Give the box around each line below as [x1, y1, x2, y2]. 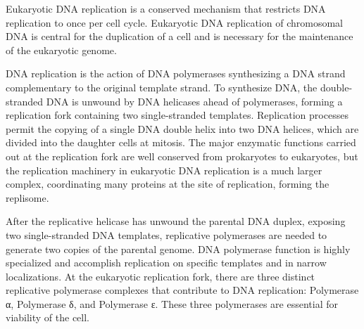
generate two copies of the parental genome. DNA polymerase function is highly [6, 241, 351, 256]
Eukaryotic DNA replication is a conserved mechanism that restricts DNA [6, 1, 326, 15]
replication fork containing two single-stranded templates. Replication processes [6, 108, 349, 122]
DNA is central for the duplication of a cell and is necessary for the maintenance [6, 29, 353, 44]
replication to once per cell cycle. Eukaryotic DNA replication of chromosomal [6, 15, 343, 30]
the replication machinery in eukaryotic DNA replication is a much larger [6, 162, 322, 177]
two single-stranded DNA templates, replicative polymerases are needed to [6, 227, 327, 242]
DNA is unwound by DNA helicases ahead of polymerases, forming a [46, 93, 343, 108]
